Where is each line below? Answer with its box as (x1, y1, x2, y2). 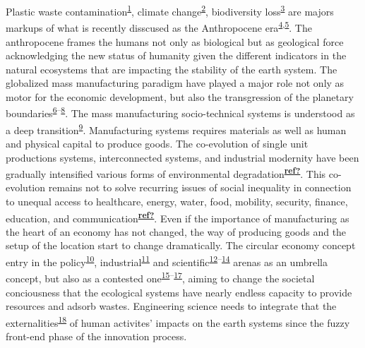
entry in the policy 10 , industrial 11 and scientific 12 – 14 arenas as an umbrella (6, 253, 328, 269)
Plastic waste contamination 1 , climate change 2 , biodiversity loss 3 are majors (6, 2, 334, 18)
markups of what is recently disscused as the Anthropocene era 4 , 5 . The (6, 18, 312, 35)
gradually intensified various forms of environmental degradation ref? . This (6, 164, 326, 181)
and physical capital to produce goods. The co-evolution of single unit (6, 136, 309, 150)
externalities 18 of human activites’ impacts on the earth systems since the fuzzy (6, 313, 350, 330)
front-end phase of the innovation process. (6, 328, 187, 343)
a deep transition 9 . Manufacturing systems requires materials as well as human (6, 120, 347, 137)
